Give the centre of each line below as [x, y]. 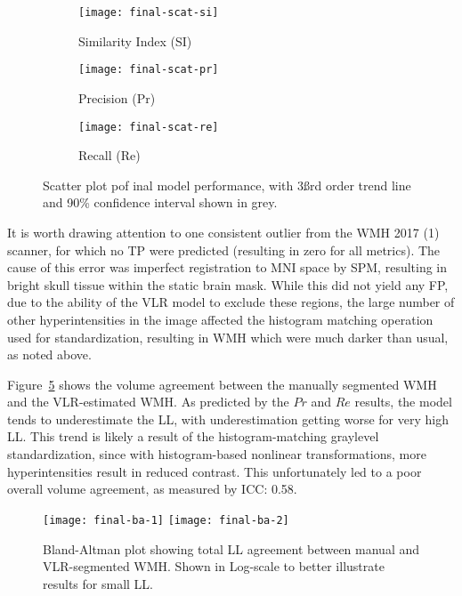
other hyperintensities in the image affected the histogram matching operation [220, 319]
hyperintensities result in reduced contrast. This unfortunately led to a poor [215, 471]
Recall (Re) [109, 155]
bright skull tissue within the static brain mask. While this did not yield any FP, [228, 284]
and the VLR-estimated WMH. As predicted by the [148, 402]
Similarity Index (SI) [135, 40]
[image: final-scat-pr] [149, 70]
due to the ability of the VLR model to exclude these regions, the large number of [231, 302]
